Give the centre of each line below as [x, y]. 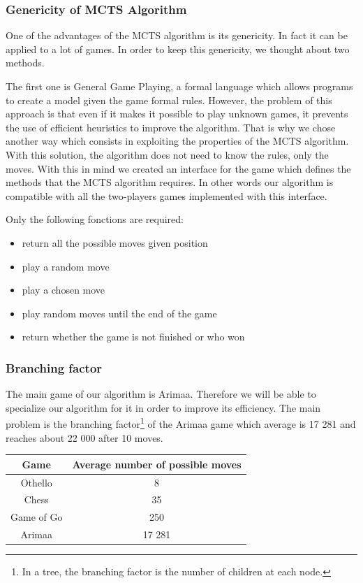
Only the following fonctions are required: [95, 219]
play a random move [66, 266]
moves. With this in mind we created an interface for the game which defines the [178, 168]
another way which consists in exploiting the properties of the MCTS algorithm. [177, 141]
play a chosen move [64, 290]
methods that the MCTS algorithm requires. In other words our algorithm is [170, 182]
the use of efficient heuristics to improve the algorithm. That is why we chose [171, 127]
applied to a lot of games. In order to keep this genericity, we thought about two [178, 49]
